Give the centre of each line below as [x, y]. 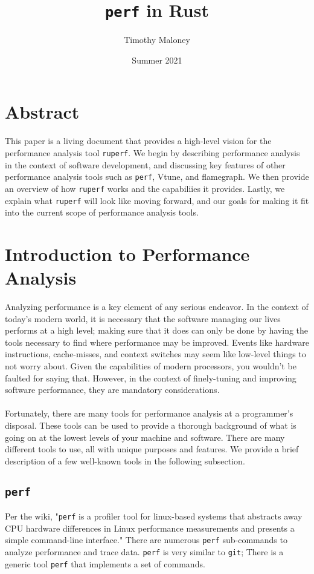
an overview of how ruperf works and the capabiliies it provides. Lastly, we [145, 188]
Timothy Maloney [157, 40]
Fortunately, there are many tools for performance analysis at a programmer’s [149, 413]
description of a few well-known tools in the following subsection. [125, 460]
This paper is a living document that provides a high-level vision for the [138, 141]
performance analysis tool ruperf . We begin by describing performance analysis [152, 152]
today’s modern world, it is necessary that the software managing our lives [143, 318]
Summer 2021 [157, 60]
